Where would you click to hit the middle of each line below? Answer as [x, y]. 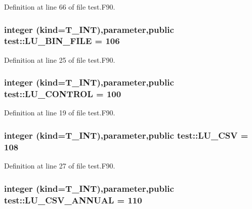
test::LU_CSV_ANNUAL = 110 [73, 200]
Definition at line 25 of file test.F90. [60, 59]
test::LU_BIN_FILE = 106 [62, 41]
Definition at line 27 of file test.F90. [60, 166]
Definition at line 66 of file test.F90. [60, 7]
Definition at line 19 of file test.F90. [60, 113]
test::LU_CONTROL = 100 [63, 94]
